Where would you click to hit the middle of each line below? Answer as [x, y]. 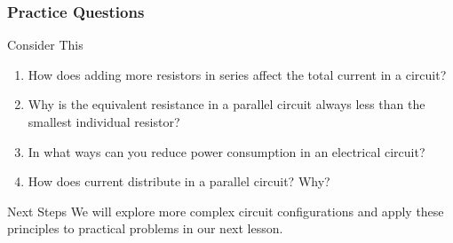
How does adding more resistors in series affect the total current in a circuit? [237, 74]
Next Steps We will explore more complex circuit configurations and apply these [226, 211]
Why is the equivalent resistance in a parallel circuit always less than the [226, 104]
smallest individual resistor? [104, 121]
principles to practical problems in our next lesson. [145, 228]
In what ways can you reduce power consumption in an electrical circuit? [226, 151]
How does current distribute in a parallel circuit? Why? [179, 181]
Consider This [45, 45]
